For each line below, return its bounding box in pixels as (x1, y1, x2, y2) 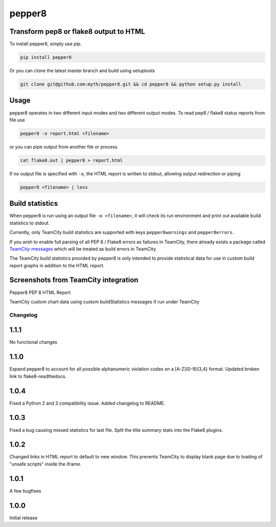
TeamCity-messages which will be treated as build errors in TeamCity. (9, 246, 157, 252)
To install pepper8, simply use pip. (9, 41, 82, 47)
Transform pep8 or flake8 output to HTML (9, 27, 145, 36)
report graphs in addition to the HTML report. (9, 262, 105, 268)
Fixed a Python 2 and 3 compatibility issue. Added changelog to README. (9, 400, 166, 406)
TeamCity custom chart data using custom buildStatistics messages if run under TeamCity (9, 299, 199, 305)
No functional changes (9, 339, 57, 345)
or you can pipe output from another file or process (9, 143, 118, 150)
